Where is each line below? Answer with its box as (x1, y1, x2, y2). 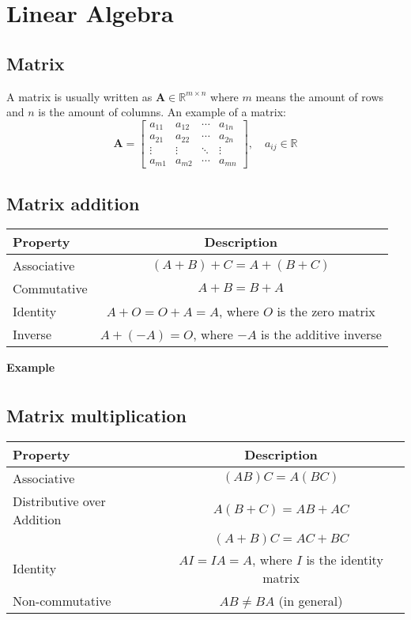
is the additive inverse (261, 325, 382, 344)
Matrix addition (6, 191, 140, 215)
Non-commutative (13, 591, 111, 610)
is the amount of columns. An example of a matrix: (38, 104, 286, 120)
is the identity (306, 550, 383, 569)
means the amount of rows (255, 88, 384, 104)
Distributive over (13, 491, 106, 510)
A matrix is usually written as (6, 88, 153, 104)
